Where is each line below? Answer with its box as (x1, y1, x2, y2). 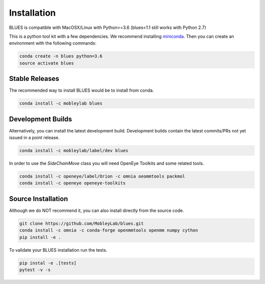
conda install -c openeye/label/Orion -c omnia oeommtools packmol (19, 174, 185, 179)
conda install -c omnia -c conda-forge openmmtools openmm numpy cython (19, 228, 198, 233)
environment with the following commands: (9, 40, 97, 46)
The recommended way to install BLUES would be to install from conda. (9, 87, 154, 93)
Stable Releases (9, 75, 59, 83)
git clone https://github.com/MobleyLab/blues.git (19, 221, 144, 226)
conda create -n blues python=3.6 (19, 53, 103, 59)
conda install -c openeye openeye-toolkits (19, 181, 126, 186)
